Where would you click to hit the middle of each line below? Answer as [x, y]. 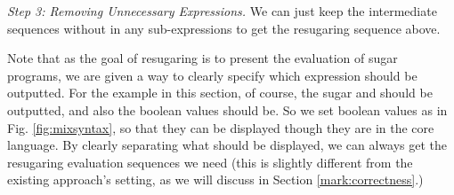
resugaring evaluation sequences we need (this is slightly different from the [210, 162]
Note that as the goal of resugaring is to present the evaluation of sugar [203, 58]
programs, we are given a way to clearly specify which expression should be [212, 75]
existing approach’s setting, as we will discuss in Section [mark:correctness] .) [215, 179]
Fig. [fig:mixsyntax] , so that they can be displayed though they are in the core [221, 127]
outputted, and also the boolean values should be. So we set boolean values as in [227, 109]
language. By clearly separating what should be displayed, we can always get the [227, 145]
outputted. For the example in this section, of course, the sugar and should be [220, 93]
